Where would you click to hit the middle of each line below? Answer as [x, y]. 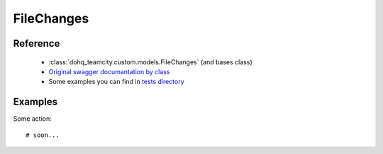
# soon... [43, 135]
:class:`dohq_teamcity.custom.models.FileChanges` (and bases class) [150, 62]
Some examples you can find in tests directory [116, 82]
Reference [37, 43]
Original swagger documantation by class [109, 71]
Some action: [33, 119]
